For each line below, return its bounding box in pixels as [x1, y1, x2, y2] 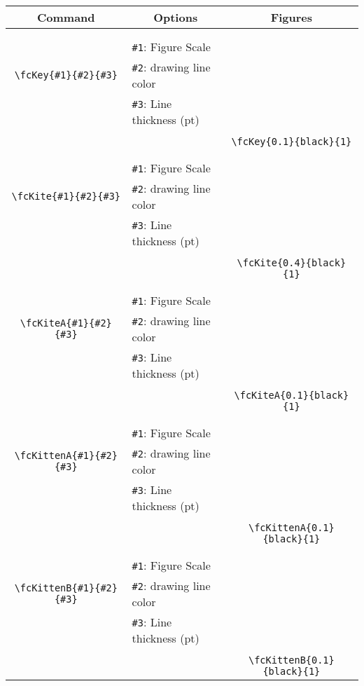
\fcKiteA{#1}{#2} [20, 317, 112, 329]
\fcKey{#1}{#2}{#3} [14, 69, 118, 81]
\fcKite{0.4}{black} [237, 257, 346, 268]
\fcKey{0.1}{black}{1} [231, 136, 352, 147]
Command [37, 9, 95, 25]
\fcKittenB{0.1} [248, 654, 335, 666]
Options [153, 9, 198, 25]
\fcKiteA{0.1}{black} [234, 390, 349, 401]
